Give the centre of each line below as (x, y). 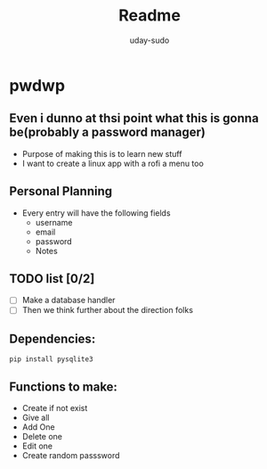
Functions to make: (64, 387)
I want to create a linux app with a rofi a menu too (113, 163)
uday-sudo (150, 40)
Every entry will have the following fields (96, 213)
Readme (150, 16)
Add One (38, 427)
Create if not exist (55, 408)
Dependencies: (53, 338)
